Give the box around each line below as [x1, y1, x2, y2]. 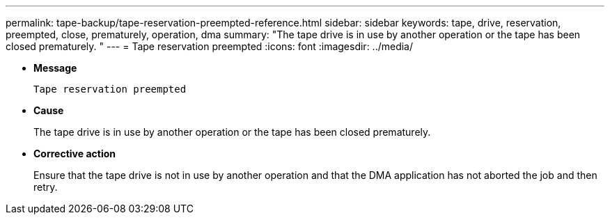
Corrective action [33, 148, 116, 159]
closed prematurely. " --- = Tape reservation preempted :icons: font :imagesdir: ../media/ [6, 40, 414, 52]
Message [33, 62, 77, 74]
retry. [33, 181, 58, 193]
